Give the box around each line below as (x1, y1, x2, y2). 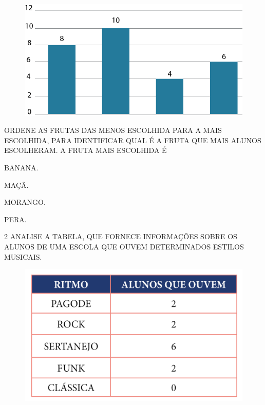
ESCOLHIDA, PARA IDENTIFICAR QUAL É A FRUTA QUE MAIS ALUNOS (4, 134, 261, 145)
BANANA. (4, 162, 39, 172)
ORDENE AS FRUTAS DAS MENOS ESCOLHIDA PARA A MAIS (4, 125, 222, 136)
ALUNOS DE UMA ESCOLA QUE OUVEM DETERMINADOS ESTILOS (4, 241, 244, 252)
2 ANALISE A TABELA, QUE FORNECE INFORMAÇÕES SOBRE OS (4, 231, 237, 242)
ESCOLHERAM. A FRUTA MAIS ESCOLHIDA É (4, 145, 167, 156)
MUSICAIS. (4, 251, 42, 262)
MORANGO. (4, 197, 46, 207)
